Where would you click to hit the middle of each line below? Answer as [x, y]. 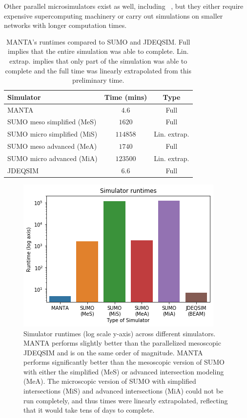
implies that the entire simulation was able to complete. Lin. [98, 51]
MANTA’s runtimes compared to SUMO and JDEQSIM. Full [98, 41]
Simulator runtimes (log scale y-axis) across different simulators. [120, 333]
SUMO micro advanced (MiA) [52, 158]
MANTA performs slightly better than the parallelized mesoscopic [122, 343]
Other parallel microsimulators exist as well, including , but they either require [124, 6]
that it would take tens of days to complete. [89, 410]
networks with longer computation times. [65, 25]
